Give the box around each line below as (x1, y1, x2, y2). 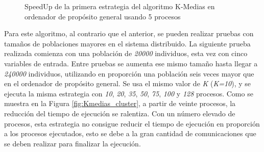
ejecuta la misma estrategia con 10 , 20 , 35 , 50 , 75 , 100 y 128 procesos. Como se (4, 88, 253, 98)
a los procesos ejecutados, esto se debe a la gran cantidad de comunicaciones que (4, 128, 256, 139)
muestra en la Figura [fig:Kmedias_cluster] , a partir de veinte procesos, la (4, 98, 236, 109)
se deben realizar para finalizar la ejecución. (4, 138, 141, 148)
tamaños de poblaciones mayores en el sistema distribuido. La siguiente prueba (4, 38, 251, 48)
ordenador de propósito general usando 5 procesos (25, 11, 181, 21)
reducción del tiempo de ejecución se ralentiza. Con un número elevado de (4, 108, 235, 118)
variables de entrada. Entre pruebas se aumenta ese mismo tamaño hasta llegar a (4, 58, 258, 68)
